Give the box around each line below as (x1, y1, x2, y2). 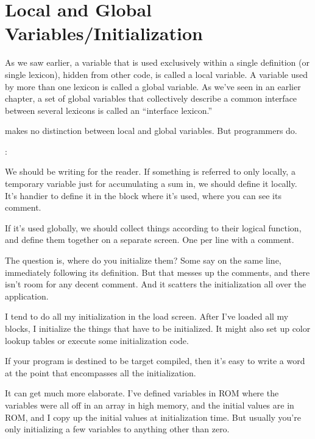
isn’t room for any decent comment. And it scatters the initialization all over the (5, 278, 306, 290)
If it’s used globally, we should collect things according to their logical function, (5, 221, 302, 234)
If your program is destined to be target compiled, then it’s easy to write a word (5, 354, 305, 367)
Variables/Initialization (5, 21, 203, 46)
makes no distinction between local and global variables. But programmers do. (5, 124, 297, 137)
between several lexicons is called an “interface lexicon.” (5, 104, 213, 116)
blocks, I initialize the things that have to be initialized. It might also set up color (5, 322, 311, 334)
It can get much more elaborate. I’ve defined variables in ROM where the (5, 387, 279, 399)
